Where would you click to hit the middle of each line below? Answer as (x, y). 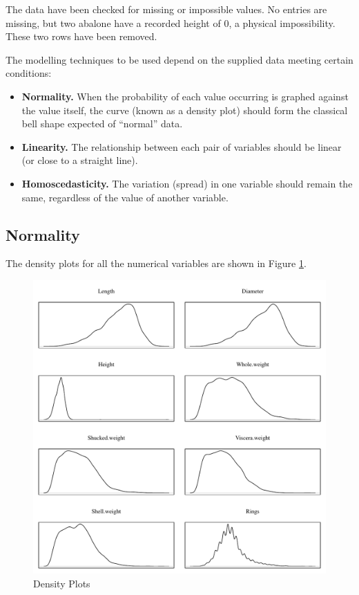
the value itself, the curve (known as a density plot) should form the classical (185, 110)
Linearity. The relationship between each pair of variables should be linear (182, 146)
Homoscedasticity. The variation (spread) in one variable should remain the (187, 183)
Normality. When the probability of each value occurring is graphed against (185, 96)
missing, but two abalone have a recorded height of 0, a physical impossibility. (171, 22)
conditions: (29, 73)
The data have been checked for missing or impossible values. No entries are (166, 9)
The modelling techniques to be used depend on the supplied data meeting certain (179, 59)
